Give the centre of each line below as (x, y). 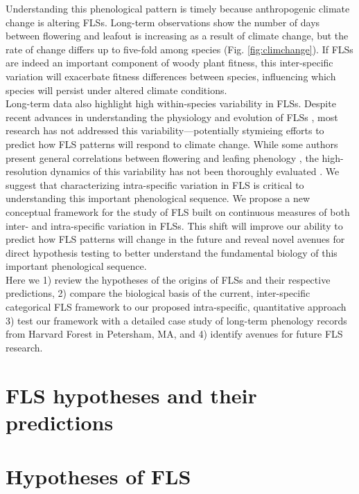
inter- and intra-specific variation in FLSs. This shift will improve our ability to (174, 225)
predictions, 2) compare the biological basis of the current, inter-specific (158, 293)
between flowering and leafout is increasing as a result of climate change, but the (177, 36)
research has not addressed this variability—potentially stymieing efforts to (165, 130)
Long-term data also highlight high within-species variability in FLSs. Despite (171, 103)
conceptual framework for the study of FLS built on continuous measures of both (178, 211)
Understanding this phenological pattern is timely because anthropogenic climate (178, 8)
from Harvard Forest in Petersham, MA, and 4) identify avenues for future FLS (174, 334)
